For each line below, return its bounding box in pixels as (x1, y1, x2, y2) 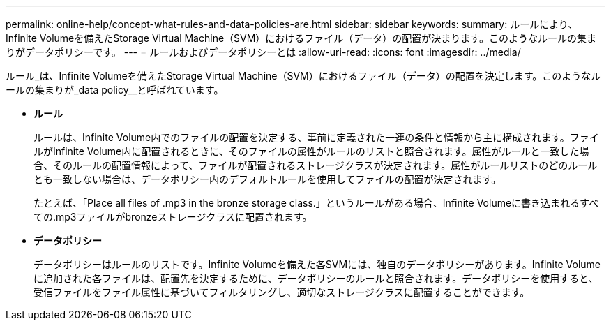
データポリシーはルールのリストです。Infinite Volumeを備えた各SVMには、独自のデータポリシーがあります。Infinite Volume (33, 258, 601, 270)
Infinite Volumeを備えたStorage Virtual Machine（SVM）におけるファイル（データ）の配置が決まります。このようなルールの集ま (6, 32, 596, 44)
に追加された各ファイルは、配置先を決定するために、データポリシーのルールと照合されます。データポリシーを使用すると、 (33, 272, 598, 284)
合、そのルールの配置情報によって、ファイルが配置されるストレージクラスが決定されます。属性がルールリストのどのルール (33, 159, 598, 171)
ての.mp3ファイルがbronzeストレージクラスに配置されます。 (33, 211, 312, 223)
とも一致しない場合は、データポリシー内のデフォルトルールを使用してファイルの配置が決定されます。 (33, 173, 501, 185)
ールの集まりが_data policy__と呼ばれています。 (6, 84, 224, 96)
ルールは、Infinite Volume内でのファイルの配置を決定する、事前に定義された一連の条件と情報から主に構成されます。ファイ (33, 131, 599, 143)
